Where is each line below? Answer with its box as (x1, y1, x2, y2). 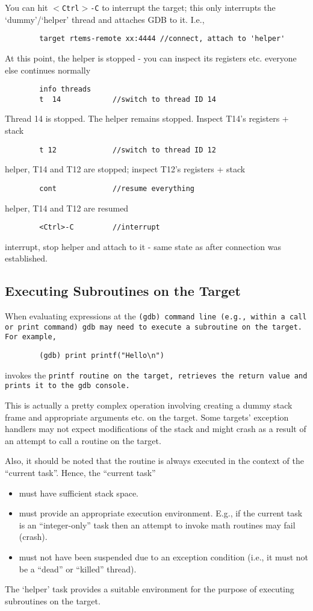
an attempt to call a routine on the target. (5, 434, 161, 446)
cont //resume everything (39, 184, 194, 193)
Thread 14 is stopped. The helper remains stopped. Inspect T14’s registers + (5, 112, 289, 125)
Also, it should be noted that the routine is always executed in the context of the (5, 454, 304, 467)
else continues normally (5, 63, 91, 76)
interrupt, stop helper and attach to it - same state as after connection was (5, 240, 282, 252)
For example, (5, 333, 57, 342)
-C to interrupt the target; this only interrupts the (90, 1, 276, 13)
